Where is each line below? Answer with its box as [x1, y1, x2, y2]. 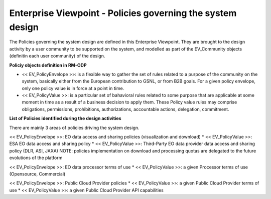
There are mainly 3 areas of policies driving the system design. [9, 124, 140, 130]
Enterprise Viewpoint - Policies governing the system [9, 7, 237, 18]
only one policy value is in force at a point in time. [22, 85, 124, 91]
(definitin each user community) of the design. [9, 53, 105, 59]
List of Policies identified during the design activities [9, 115, 121, 121]
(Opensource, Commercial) [9, 170, 66, 177]
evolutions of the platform [9, 155, 63, 161]
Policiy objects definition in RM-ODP [9, 62, 87, 68]
